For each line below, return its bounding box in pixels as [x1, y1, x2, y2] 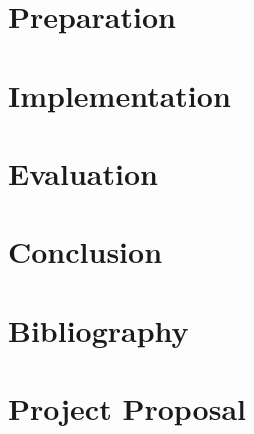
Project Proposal [8, 388, 246, 429]
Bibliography [8, 309, 189, 350]
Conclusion [8, 231, 163, 272]
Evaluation [8, 152, 158, 193]
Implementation [8, 74, 231, 115]
